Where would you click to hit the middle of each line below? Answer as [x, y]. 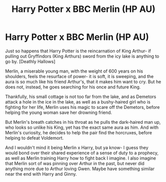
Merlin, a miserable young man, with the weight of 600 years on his [74, 71]
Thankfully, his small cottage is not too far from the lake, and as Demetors [81, 96]
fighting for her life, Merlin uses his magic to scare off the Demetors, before [83, 107]
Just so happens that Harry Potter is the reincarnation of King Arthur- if [78, 51]
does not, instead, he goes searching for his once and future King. [73, 87]
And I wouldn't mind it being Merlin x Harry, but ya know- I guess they [77, 147]
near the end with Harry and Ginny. [41, 174]
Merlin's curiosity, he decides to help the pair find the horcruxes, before [79, 132]
